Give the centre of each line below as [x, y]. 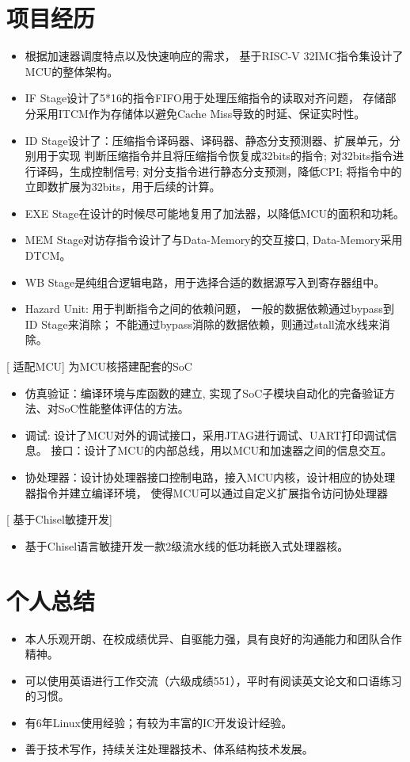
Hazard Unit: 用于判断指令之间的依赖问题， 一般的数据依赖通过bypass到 [209, 309]
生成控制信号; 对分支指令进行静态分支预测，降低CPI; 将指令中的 [235, 171]
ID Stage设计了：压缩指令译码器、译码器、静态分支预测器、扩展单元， [207, 140]
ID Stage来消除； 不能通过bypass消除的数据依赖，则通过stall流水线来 [202, 324]
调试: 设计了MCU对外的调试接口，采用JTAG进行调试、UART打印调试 [205, 434]
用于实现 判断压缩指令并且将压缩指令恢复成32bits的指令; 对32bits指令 [214, 156]
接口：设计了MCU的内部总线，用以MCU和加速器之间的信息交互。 [222, 450]
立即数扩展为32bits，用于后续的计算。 [123, 187]
